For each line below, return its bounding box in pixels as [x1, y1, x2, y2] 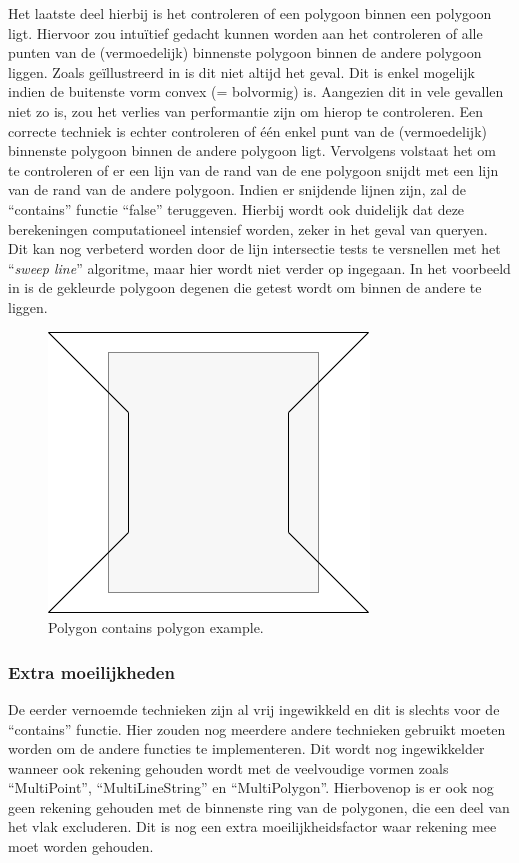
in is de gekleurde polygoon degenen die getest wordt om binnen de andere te [8, 277, 482, 298]
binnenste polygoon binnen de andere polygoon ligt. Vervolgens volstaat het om [8, 140, 497, 161]
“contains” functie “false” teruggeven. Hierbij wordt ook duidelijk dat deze [8, 198, 465, 219]
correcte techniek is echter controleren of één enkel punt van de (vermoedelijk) [8, 120, 487, 141]
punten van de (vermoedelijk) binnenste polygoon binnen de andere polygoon [8, 42, 482, 63]
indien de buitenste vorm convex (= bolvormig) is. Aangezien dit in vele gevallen [8, 81, 504, 102]
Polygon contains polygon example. [48, 617, 264, 638]
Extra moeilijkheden [8, 659, 175, 684]
